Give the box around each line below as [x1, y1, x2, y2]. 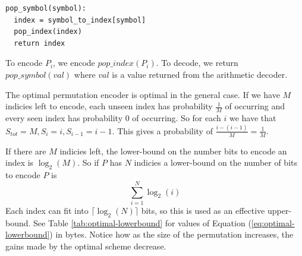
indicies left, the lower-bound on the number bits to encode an [59, 144, 287, 157]
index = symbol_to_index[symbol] [14, 15, 146, 24]
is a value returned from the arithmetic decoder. [112, 68, 288, 80]
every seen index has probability [5, 111, 123, 124]
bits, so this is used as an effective [141, 204, 265, 216]
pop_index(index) [14, 27, 82, 36]
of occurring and [225, 100, 285, 112]
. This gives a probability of [112, 124, 213, 137]
